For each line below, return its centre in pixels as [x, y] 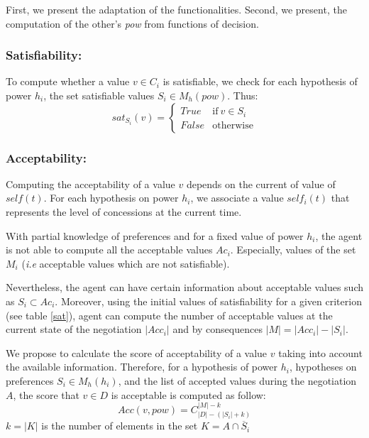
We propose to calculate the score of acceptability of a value [137, 352]
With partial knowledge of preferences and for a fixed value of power [155, 235]
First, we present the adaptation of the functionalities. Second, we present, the [176, 9]
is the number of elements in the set [120, 426]
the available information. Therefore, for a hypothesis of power [142, 367]
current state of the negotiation [74, 329]
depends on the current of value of [261, 184]
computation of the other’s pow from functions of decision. [132, 23]
